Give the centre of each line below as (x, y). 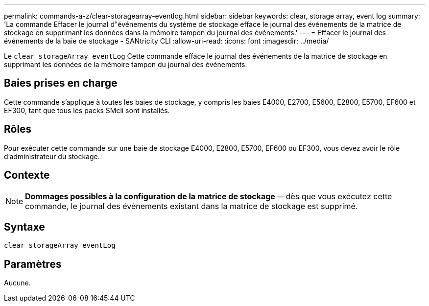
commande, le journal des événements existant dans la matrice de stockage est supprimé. (191, 206)
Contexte (27, 175)
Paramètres (33, 264)
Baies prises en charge (61, 83)
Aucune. (17, 283)
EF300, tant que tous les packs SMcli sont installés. (87, 110)
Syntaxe (24, 227)
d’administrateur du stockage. (52, 156)
